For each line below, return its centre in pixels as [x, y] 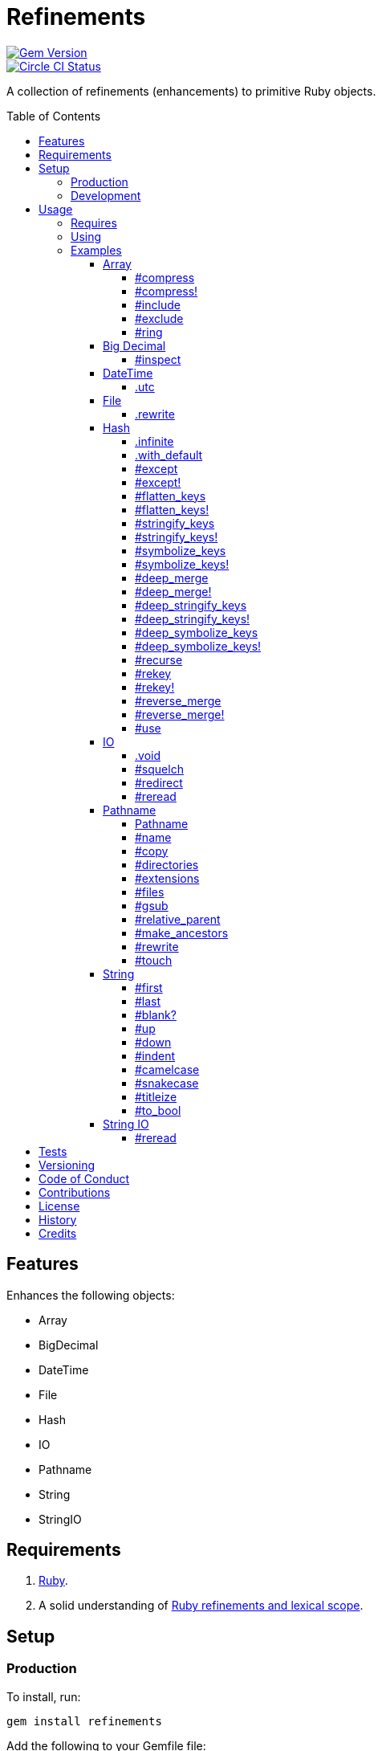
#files [150, 892]
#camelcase [167, 1069]
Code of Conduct [84, 1178]
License [59, 1206]
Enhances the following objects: [91, 1295]
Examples [96, 250]
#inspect [158, 359]
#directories [167, 864]
